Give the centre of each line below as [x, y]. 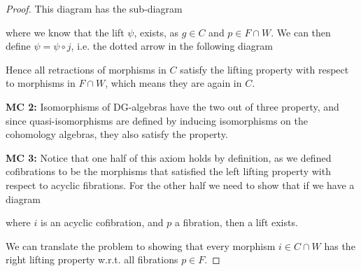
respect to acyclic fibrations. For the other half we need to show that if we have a [180, 185]
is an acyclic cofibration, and [102, 222]
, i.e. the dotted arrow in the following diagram [172, 46]
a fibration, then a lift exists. [236, 222]
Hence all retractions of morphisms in [86, 69]
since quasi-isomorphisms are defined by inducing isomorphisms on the [157, 120]
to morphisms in [41, 83]
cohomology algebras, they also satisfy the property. [117, 134]
